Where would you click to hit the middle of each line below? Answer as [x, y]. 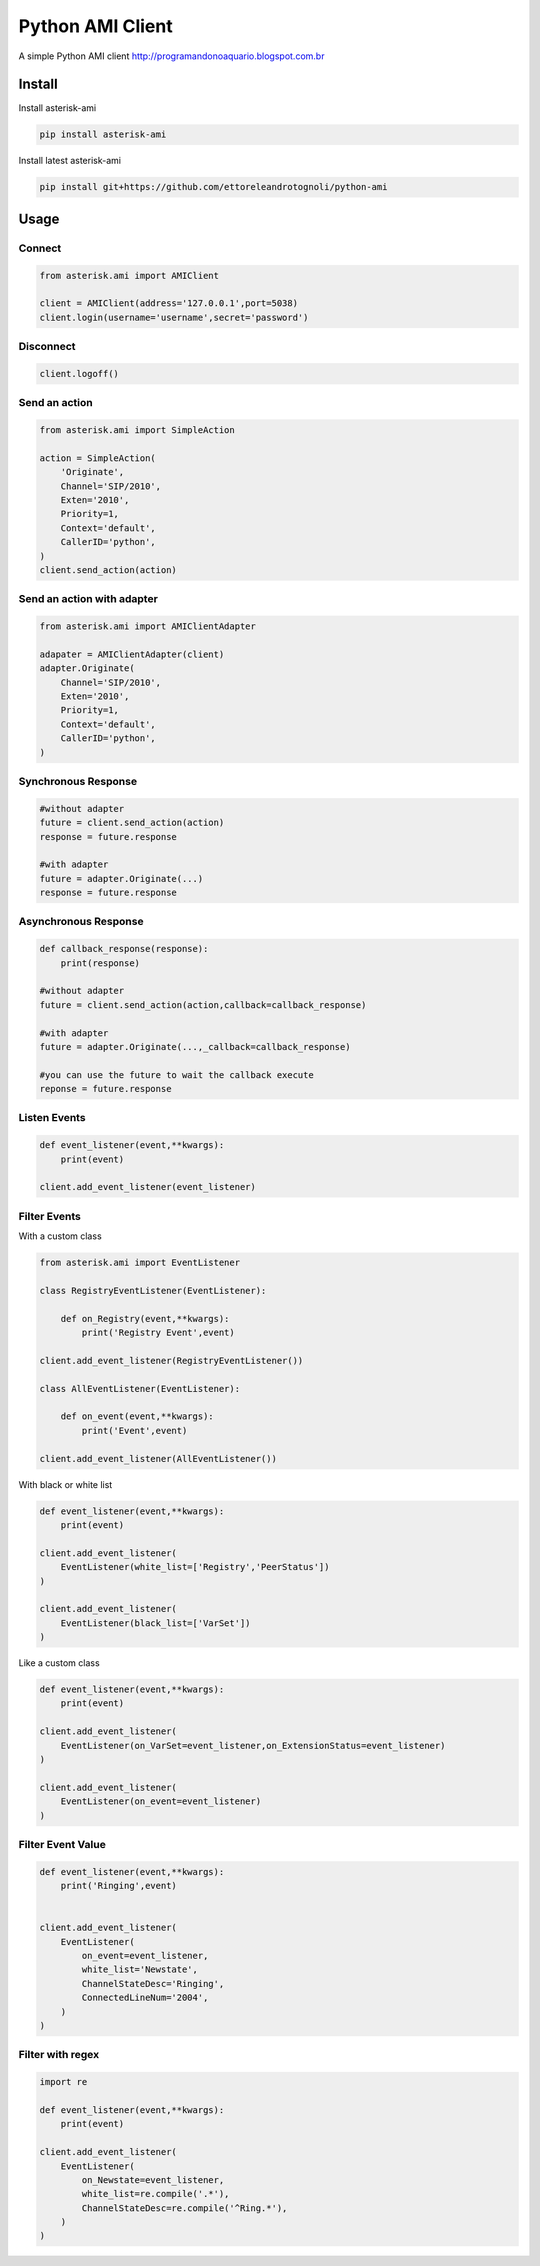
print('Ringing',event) [118, 1886]
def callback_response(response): [124, 949]
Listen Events [52, 1118]
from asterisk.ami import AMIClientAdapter [148, 626]
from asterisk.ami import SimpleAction [137, 430]
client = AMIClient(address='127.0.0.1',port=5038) [169, 303]
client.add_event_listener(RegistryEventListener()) [171, 1360]
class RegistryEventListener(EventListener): [153, 1290]
